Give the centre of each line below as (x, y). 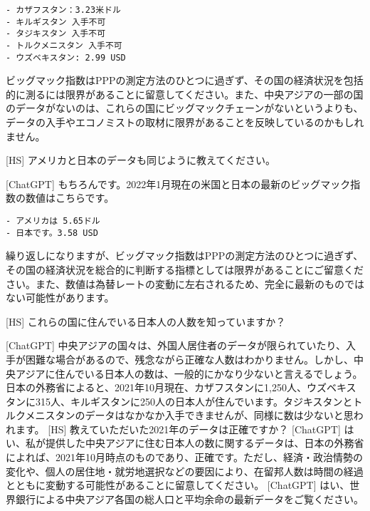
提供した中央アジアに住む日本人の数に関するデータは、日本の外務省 (205, 443)
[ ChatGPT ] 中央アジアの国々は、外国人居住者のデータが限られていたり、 (176, 345)
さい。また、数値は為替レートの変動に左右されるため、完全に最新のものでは (185, 283)
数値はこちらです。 (70, 198)
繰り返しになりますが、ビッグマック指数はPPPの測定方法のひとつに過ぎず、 (185, 255)
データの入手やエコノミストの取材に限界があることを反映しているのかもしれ (185, 122)
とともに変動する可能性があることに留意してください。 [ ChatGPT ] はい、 (178, 485)
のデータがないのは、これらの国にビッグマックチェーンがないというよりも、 (185, 108)
